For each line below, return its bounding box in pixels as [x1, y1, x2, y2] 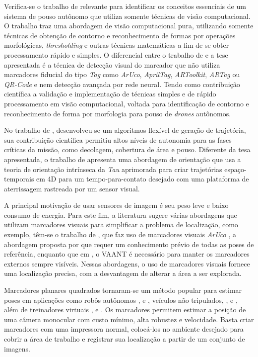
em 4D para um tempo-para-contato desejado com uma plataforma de [36, 174, 249, 184]
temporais [4, 174, 34, 184]
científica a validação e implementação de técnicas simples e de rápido [4, 89, 216, 99]
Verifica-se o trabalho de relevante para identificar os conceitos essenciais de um [4, 1, 246, 11]
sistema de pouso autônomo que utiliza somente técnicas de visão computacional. [4, 10, 251, 21]
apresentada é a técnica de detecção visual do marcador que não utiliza [4, 59, 220, 70]
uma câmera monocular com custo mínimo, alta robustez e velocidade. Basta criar [4, 314, 254, 324]
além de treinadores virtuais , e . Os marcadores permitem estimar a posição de [4, 304, 246, 315]
